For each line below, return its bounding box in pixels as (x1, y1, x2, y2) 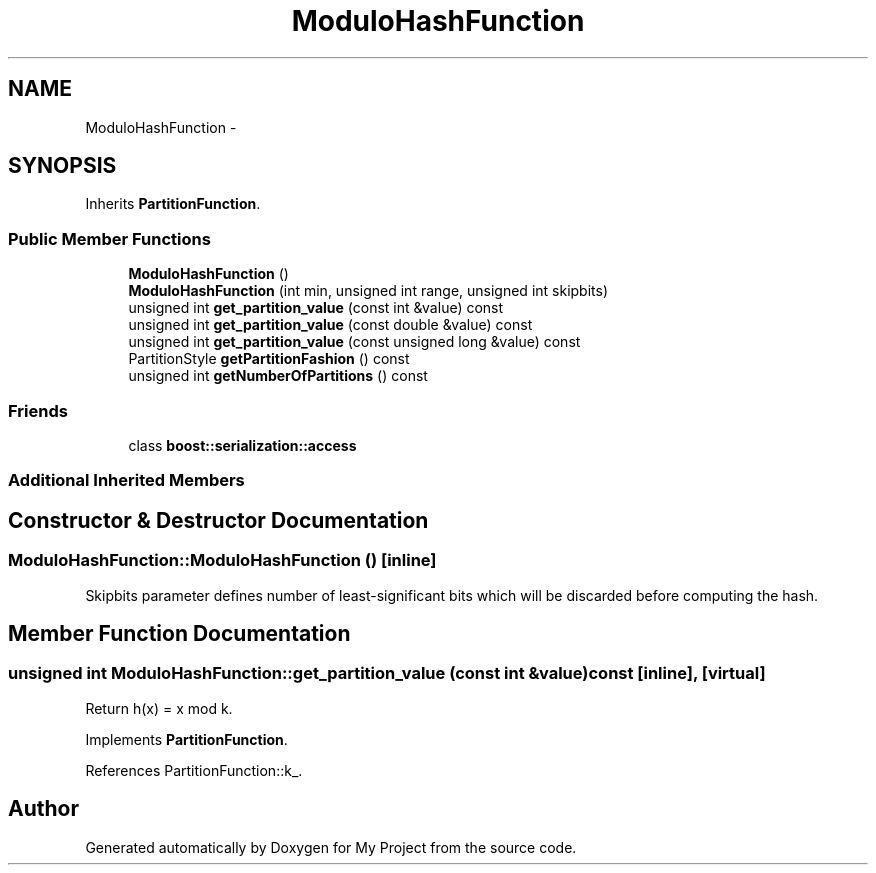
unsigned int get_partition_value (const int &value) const (128, 299, 504, 317)
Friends (8, 400, 68, 421)
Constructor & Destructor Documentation (8, 507, 429, 533)
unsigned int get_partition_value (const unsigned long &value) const (128, 333, 581, 351)
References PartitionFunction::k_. (85, 761, 303, 779)
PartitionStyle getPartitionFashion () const (128, 350, 410, 368)
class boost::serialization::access (128, 436, 357, 454)
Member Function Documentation (8, 620, 351, 646)
